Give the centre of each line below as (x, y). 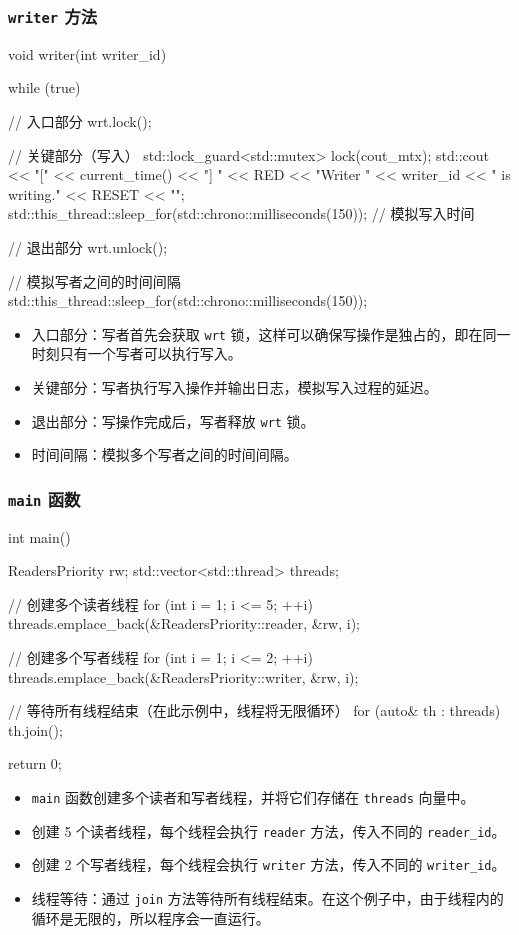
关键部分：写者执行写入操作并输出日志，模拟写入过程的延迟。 (234, 386)
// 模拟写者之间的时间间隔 (94, 280)
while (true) (44, 87)
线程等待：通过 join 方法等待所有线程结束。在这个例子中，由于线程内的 (267, 897)
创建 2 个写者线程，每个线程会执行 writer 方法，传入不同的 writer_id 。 (268, 864)
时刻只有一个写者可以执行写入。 (136, 353)
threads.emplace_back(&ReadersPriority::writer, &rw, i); (183, 676)
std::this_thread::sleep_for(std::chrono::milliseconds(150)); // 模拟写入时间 (241, 213)
